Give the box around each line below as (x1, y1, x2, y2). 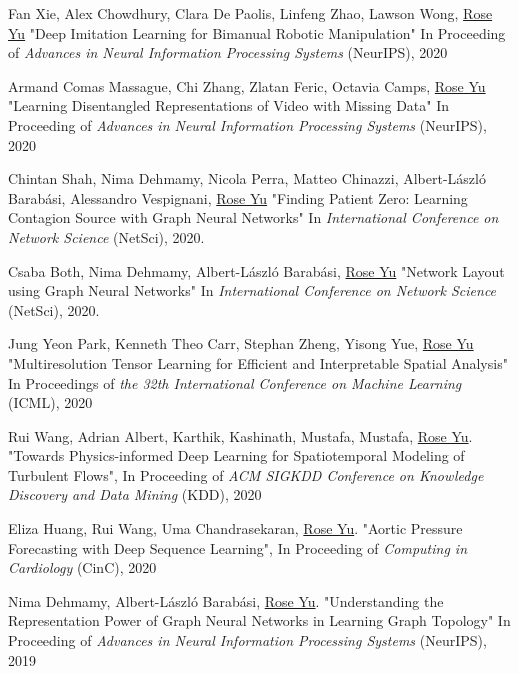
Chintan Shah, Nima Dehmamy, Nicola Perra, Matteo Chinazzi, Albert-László (8, 168, 486, 189)
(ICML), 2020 (8, 392, 93, 413)
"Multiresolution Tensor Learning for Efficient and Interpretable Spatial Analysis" (8, 352, 508, 373)
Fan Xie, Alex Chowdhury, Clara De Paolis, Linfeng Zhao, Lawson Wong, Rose (8, 3, 493, 23)
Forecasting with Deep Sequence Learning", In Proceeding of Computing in (8, 537, 468, 558)
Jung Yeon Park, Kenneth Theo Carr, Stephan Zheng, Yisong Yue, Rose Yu (8, 333, 474, 354)
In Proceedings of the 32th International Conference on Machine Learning (8, 372, 462, 393)
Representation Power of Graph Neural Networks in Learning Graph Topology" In (8, 610, 511, 631)
